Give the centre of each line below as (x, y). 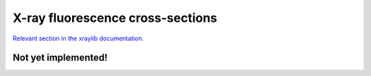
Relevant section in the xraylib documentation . (78, 38)
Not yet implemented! (60, 58)
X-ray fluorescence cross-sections (115, 18)
